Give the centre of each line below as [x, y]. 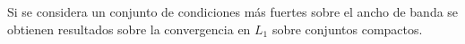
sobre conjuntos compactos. [347, 29]
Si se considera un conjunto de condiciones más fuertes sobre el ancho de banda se [233, 11]
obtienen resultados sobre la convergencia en [129, 29]
